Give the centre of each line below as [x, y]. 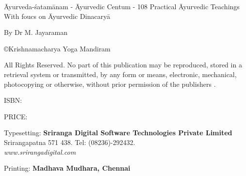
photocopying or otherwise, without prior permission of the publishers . [110, 84]
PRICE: [16, 116]
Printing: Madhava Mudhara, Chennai [67, 168]
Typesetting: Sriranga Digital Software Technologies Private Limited [118, 133]
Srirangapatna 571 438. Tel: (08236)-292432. [70, 142]
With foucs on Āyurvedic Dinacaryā [57, 16]
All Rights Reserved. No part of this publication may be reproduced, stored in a [123, 65]
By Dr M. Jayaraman [36, 32]
